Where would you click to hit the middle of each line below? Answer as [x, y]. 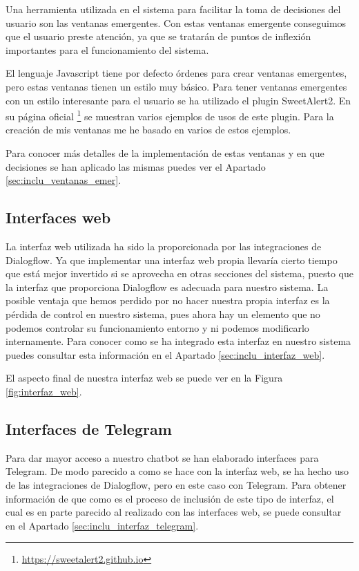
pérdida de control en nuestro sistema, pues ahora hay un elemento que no [163, 313]
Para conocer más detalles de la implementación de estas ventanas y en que [165, 153]
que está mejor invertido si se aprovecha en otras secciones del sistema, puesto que [179, 273]
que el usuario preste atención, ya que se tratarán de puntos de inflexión [158, 36]
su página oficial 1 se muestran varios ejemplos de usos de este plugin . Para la [170, 115]
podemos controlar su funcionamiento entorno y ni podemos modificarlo [157, 327]
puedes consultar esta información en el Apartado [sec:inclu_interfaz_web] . [165, 354]
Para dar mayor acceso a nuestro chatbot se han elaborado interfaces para [162, 457]
